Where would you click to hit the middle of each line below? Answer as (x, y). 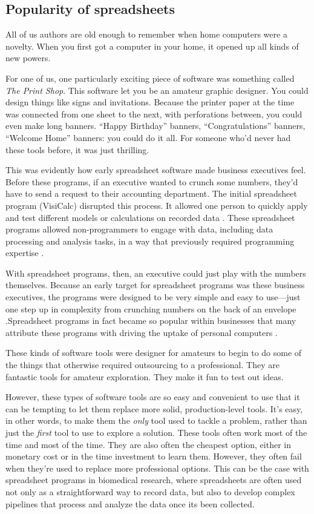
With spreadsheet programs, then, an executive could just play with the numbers (156, 273)
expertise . (25, 253)
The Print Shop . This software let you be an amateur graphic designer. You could (157, 90)
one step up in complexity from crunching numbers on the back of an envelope (151, 308)
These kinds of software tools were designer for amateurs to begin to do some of (154, 353)
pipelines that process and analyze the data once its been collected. (130, 503)
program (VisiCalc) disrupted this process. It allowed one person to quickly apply (157, 205)
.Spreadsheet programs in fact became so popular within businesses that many (151, 321)
